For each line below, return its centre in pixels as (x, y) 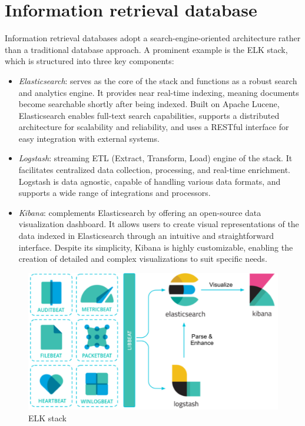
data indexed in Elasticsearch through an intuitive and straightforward (146, 236)
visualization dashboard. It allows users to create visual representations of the (159, 224)
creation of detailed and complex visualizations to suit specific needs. (143, 259)
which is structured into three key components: (89, 61)
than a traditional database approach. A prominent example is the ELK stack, (146, 49)
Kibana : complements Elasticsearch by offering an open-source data (140, 212)
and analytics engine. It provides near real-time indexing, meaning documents (159, 92)
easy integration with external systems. (89, 138)
